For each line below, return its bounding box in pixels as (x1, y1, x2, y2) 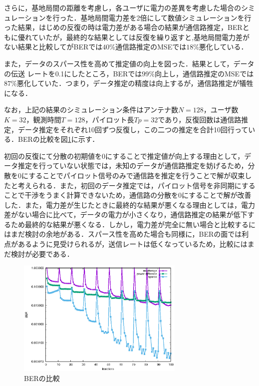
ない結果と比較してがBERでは (4, 41, 103, 52)
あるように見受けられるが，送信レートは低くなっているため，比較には (17, 239, 248, 249)
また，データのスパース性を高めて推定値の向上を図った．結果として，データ (4, 58, 255, 68)
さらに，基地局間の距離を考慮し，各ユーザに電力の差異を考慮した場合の (4, 2, 242, 12)
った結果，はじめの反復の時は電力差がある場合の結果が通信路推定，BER (4, 22, 243, 32)
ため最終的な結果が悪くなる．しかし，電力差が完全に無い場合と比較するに (10, 219, 256, 229)
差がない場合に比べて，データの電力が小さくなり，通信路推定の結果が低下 (4, 209, 248, 220)
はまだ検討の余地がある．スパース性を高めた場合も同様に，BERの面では (4, 229, 242, 239)
